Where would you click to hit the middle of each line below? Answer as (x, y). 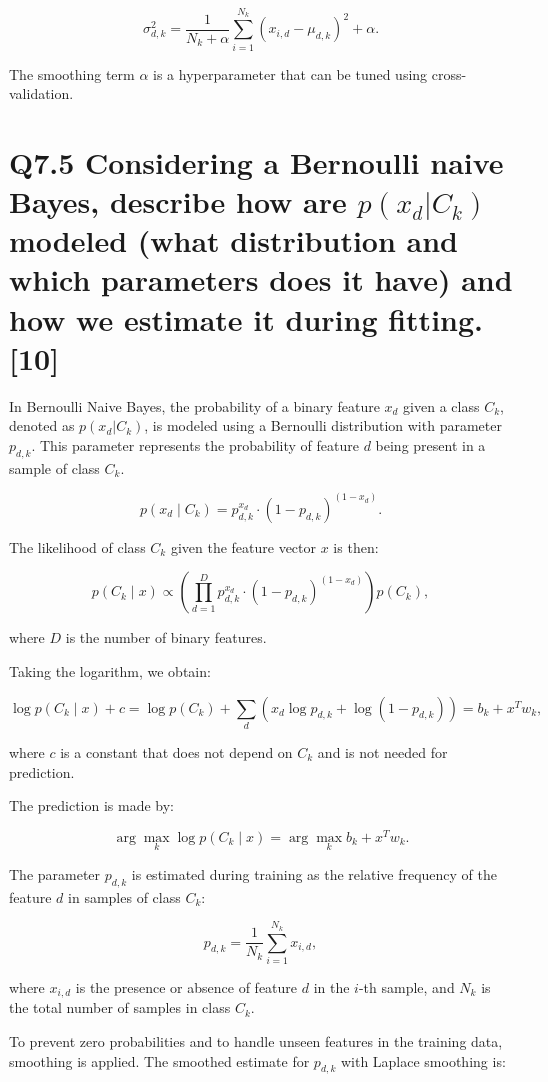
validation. (41, 93)
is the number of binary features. (166, 637)
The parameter (55, 873)
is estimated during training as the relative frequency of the (314, 873)
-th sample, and (406, 986)
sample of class (54, 467)
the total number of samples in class (120, 1007)
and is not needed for (382, 751)
